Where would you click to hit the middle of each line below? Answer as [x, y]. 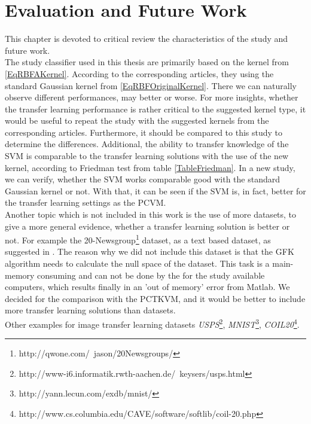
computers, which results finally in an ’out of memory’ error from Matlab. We [147, 287]
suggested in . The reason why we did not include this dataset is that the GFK [150, 251]
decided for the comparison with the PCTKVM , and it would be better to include [155, 298]
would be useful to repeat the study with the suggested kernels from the [137, 121]
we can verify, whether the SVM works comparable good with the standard [143, 179]
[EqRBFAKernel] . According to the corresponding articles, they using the [139, 73]
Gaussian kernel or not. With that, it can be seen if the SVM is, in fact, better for [155, 190]
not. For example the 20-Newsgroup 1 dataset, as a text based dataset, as [138, 239]
